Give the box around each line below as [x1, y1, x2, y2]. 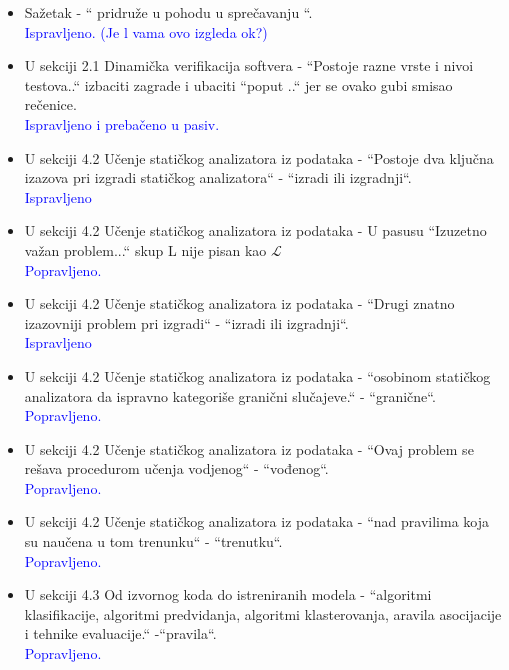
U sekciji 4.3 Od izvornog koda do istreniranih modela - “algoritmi [24, 584, 432, 605]
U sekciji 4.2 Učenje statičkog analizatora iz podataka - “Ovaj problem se [24, 438, 474, 459]
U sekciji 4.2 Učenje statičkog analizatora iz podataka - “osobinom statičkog [24, 365, 491, 386]
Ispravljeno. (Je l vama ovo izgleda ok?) [24, 21, 268, 42]
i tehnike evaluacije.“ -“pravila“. [24, 623, 217, 644]
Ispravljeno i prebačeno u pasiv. [24, 113, 220, 134]
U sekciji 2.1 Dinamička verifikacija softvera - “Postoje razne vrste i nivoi [24, 55, 474, 76]
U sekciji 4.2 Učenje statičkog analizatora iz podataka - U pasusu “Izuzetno [24, 220, 487, 241]
